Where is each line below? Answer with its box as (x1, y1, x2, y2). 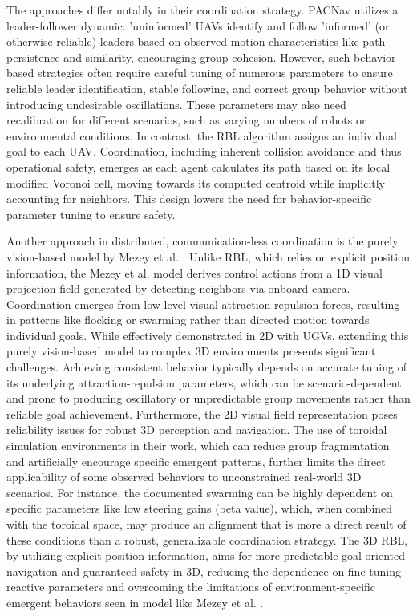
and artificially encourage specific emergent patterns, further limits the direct (6, 452, 386, 469)
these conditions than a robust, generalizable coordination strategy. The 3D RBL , (6, 531, 408, 548)
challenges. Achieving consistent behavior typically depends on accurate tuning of (6, 359, 407, 375)
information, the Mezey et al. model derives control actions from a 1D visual (6, 264, 383, 281)
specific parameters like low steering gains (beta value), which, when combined (6, 500, 393, 517)
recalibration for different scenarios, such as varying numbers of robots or (6, 111, 366, 128)
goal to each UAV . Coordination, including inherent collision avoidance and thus (6, 143, 402, 160)
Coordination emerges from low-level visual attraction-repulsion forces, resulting (6, 295, 400, 312)
